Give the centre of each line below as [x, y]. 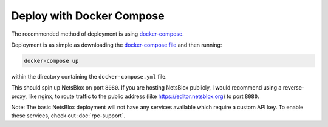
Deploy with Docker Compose [88, 16]
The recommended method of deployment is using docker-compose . [98, 34]
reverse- [294, 88]
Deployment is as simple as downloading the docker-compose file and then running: [117, 45]
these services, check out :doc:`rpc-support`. [68, 116]
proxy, [19, 96]
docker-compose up [51, 61]
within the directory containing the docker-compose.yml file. [89, 76]
